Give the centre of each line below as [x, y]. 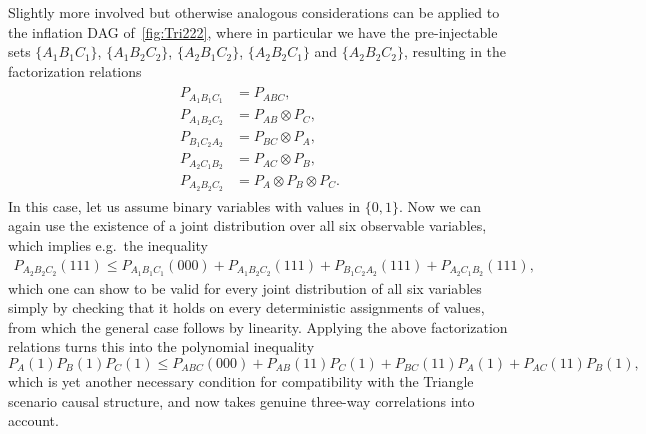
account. [33, 420]
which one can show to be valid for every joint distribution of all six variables [245, 287]
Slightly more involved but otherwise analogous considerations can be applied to [254, 12]
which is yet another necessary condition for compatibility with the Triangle [241, 380]
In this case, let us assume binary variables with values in [184, 205]
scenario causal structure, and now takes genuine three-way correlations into [241, 400]
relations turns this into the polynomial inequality [161, 346]
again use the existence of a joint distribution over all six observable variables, [247, 225]
